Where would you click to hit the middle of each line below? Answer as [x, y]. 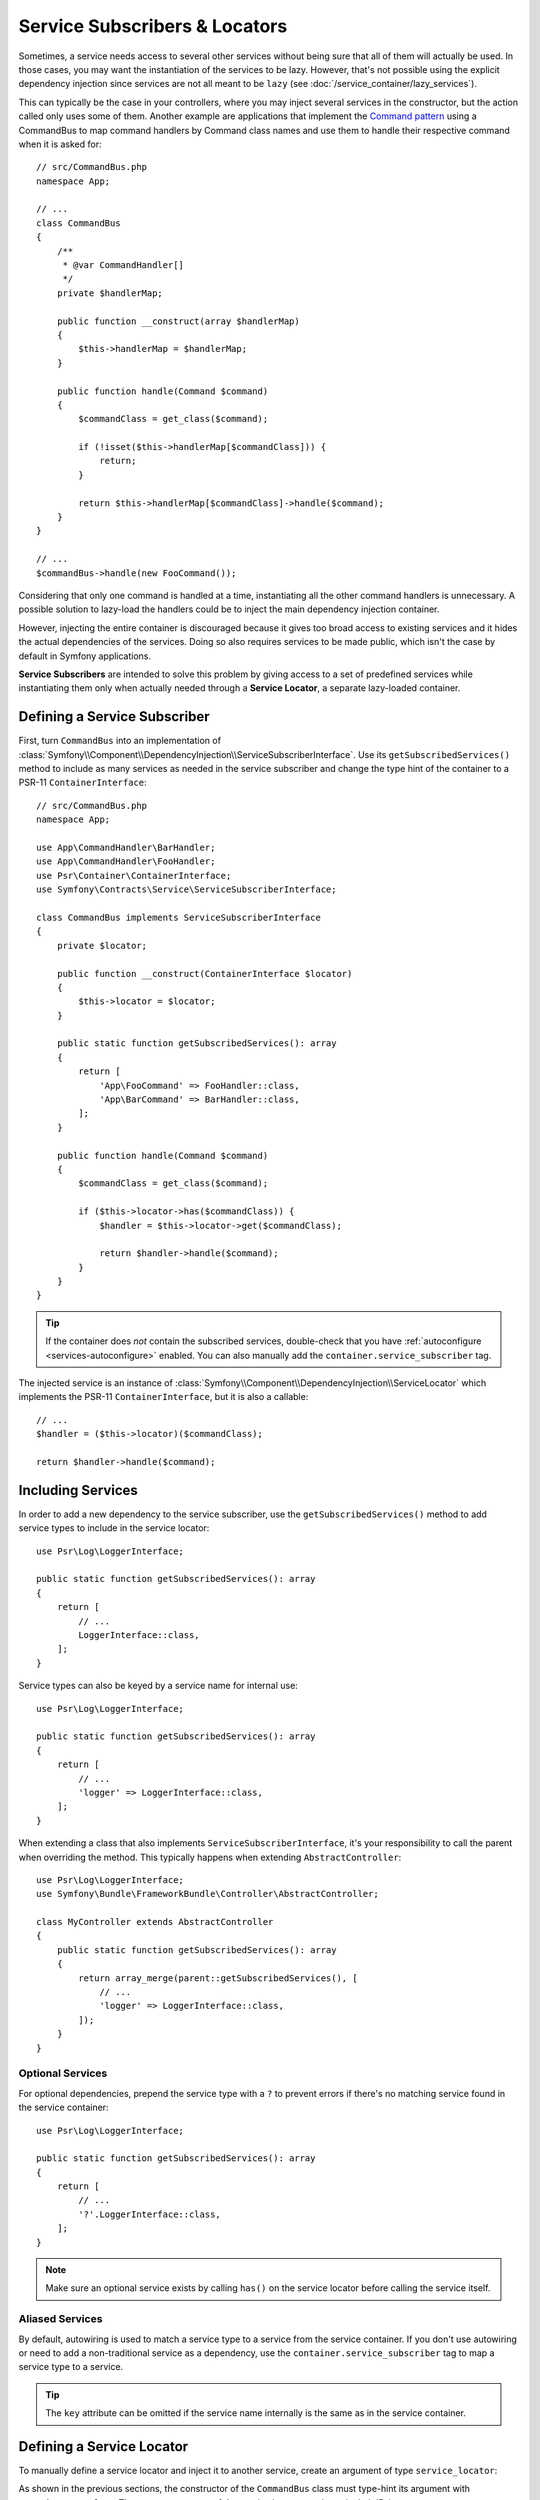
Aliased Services [60, 2319]
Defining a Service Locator [103, 2446]
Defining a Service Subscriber [114, 716]
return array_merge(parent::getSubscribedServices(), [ [218, 1978]
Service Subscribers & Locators [153, 26]
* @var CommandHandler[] [123, 265]
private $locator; [102, 945]
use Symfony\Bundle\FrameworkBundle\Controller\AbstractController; [207, 1894]
